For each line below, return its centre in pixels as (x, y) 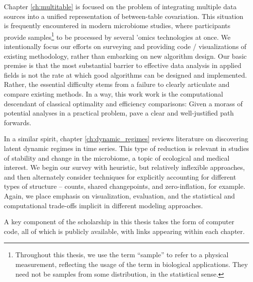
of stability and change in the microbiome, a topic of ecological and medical (117, 158)
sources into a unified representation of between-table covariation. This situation (124, 16)
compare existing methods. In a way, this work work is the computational (114, 94)
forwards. (18, 122)
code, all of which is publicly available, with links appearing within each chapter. (124, 231)
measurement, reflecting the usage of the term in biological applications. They (132, 264)
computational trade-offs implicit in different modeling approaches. (104, 205)
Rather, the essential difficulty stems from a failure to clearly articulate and (117, 84)
